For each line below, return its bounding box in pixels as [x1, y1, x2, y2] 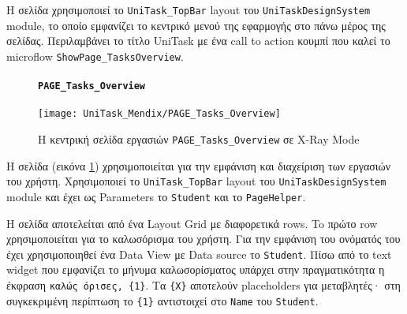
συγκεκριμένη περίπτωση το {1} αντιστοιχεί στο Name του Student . [6, 292, 319, 308]
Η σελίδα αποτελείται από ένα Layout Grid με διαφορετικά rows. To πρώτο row [6, 215, 378, 231]
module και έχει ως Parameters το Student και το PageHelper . [6, 188, 306, 204]
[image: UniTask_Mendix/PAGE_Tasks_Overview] [38, 108, 281, 120]
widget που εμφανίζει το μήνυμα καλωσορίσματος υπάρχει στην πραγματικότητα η [6, 261, 385, 278]
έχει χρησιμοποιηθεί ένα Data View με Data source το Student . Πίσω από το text [6, 245, 392, 262]
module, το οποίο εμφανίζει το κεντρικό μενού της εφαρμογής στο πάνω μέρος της [6, 17, 386, 33]
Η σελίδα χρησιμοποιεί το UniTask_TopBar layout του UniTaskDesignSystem [6, 2, 371, 17]
